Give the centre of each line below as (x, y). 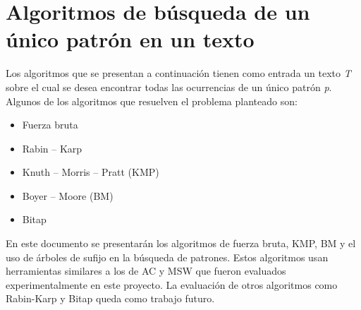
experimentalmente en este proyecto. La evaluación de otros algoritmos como (172, 284)
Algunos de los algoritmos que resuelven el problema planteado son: (152, 101)
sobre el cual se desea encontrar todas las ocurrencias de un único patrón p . (169, 87)
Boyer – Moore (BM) (68, 195)
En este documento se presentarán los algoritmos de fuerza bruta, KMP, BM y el (181, 243)
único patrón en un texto (130, 39)
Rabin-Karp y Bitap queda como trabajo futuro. (110, 298)
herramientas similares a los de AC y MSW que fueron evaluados (146, 271)
